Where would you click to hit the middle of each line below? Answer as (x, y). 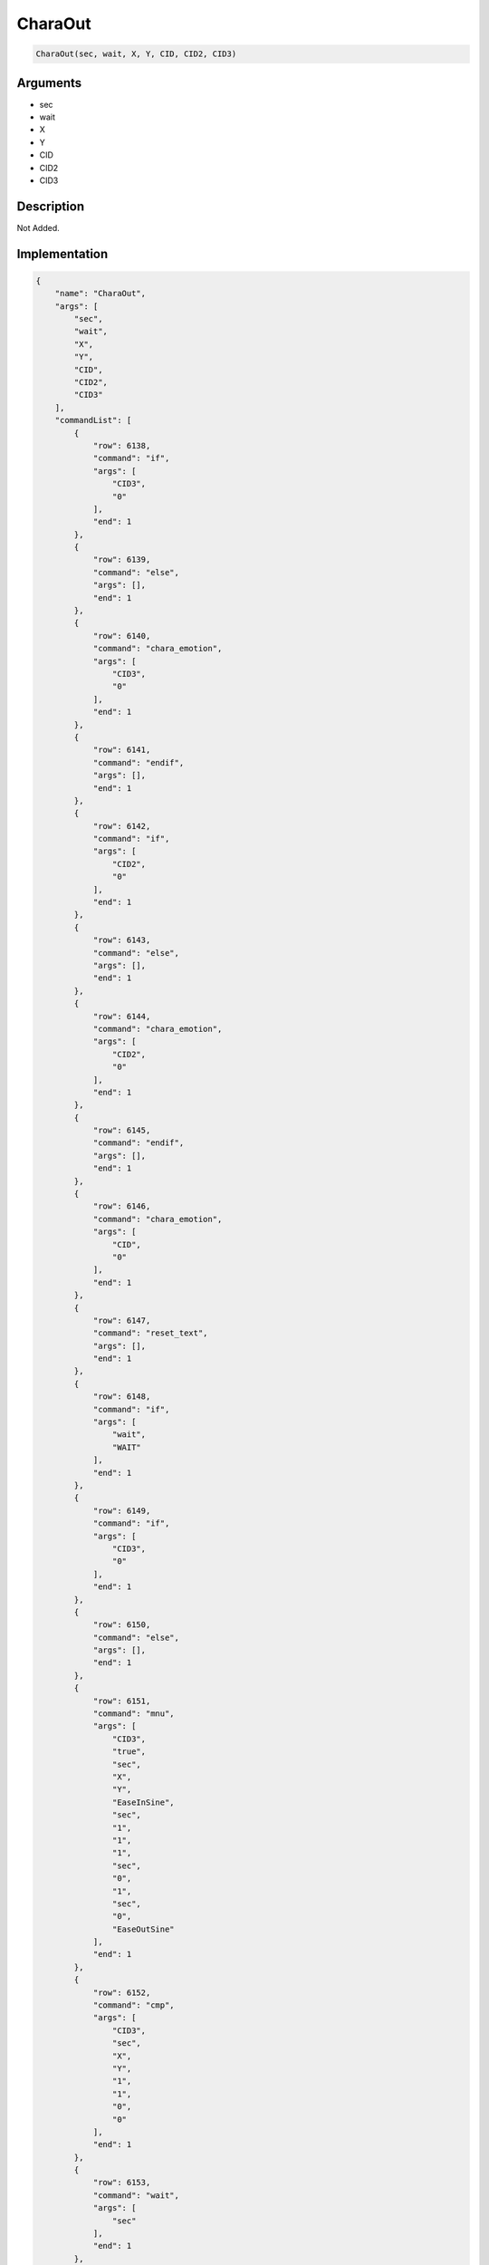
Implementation (62, 254)
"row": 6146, (122, 1206)
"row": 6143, (122, 940)
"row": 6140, (122, 636)
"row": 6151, (122, 1701)
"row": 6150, (122, 1625)
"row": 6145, (122, 1131)
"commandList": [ (93, 420)
